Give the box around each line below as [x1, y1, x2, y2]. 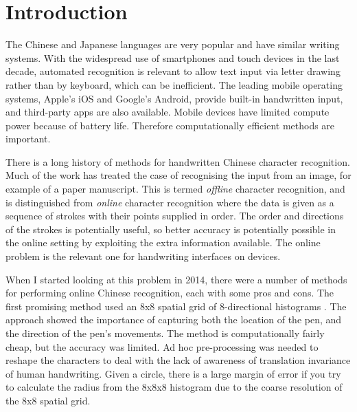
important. [5, 131, 51, 146]
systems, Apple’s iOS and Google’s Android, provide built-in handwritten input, [5, 91, 343, 105]
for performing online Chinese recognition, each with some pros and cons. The [5, 285, 334, 300]
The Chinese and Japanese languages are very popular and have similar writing [5, 37, 340, 52]
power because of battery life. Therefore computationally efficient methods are [5, 118, 335, 132]
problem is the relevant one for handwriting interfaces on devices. [5, 249, 281, 263]
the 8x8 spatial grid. [5, 393, 91, 407]
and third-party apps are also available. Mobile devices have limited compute [5, 105, 330, 119]
